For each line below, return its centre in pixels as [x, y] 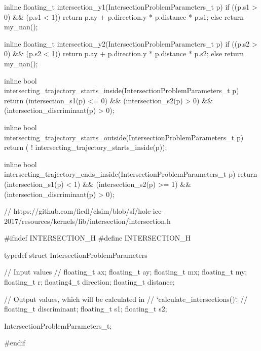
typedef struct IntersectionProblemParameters [76, 255]
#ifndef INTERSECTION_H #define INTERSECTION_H [98, 238]
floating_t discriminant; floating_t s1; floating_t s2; [86, 309]
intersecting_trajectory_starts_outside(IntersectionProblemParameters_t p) [124, 137]
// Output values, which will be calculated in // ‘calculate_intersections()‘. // [126, 299]
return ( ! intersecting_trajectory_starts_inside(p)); [86, 147]
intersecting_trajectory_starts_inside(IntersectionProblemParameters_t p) [122, 90]
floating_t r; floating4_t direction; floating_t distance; [89, 282]
